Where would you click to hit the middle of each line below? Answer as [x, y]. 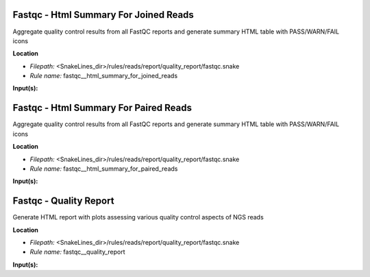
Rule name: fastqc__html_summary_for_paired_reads [104, 169]
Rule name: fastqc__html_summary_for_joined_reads [104, 76]
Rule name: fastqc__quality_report [78, 252]
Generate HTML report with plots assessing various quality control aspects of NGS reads [138, 217]
